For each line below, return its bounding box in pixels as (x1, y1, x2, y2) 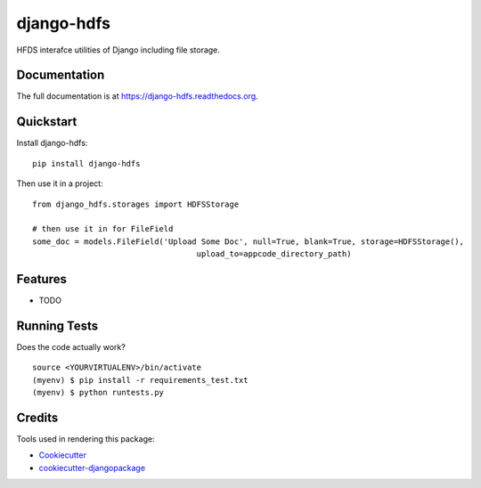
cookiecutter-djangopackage (38, 462, 146, 473)
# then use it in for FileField (32, 224, 174, 234)
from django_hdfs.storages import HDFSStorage (32, 199, 240, 209)
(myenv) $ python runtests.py (32, 387, 165, 398)
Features (16, 272, 67, 287)
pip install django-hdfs (32, 159, 141, 168)
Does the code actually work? (16, 341, 126, 352)
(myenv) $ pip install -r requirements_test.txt (32, 375, 249, 385)
